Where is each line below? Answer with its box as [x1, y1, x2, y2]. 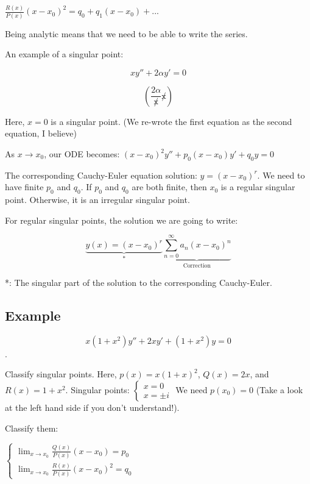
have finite [5, 180, 44, 193]
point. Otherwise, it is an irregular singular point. [5, 193, 190, 206]
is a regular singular [220, 180, 295, 193]
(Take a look [256, 383, 303, 396]
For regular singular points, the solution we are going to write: [5, 213, 238, 226]
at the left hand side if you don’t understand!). [5, 400, 180, 413]
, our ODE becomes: [44, 148, 120, 160]
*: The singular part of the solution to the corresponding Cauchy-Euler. [5, 276, 272, 288]
